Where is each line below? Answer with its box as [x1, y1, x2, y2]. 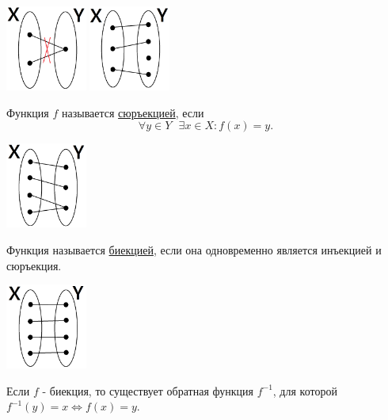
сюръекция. [6, 257, 62, 273]
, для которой [272, 382, 337, 399]
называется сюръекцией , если [61, 104, 204, 120]
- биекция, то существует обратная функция [42, 382, 253, 399]
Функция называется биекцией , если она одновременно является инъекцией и [6, 241, 382, 258]
